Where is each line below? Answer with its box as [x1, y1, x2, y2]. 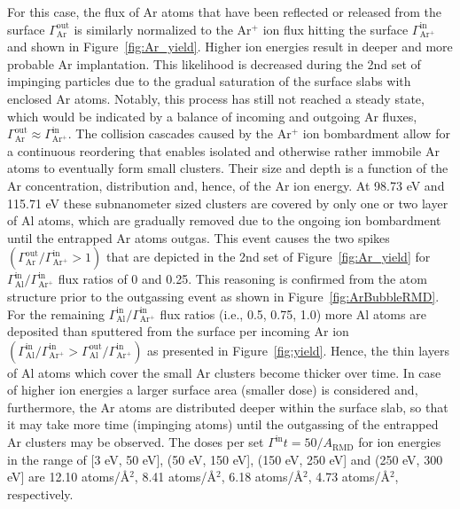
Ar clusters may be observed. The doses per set [7, 433, 264, 451]
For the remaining [7, 304, 105, 323]
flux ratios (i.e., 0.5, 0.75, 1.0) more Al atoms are [160, 304, 426, 323]
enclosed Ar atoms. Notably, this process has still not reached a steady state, [7, 89, 425, 107]
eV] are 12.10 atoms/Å [7, 467, 130, 486]
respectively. [7, 484, 74, 503]
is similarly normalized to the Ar [74, 20, 252, 38]
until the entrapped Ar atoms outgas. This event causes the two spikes [7, 228, 390, 247]
